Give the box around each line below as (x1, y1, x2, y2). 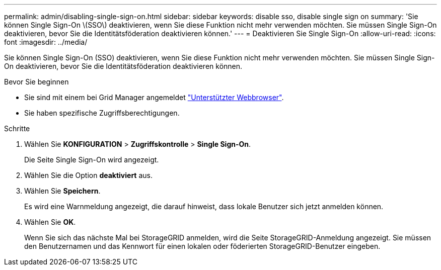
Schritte (4, 124, 30, 133)
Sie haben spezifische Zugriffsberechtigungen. (24, 109, 180, 117)
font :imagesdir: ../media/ (4, 38, 88, 46)
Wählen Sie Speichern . (24, 187, 101, 195)
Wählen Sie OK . (24, 218, 76, 226)
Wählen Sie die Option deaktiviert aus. (24, 171, 153, 179)
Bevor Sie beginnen (4, 77, 69, 86)
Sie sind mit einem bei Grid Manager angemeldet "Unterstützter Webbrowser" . (24, 93, 284, 102)
